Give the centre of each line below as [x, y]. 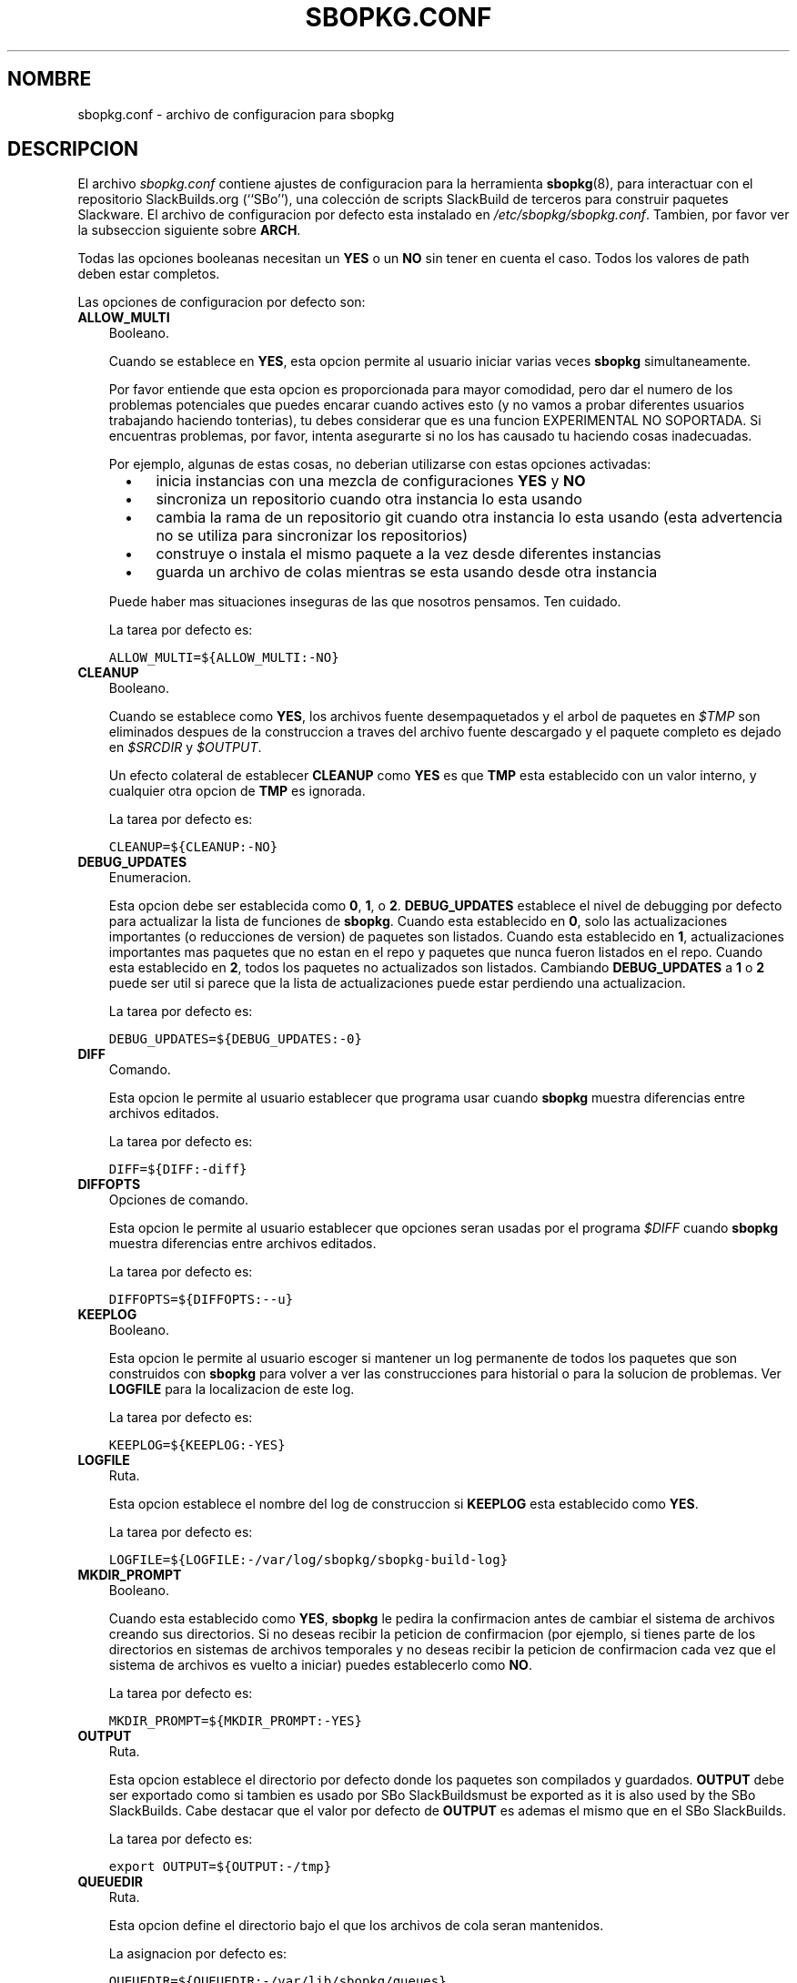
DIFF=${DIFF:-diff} [178, 1169]
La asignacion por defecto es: [198, 1954]
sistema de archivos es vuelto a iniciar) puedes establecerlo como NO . [320, 1665]
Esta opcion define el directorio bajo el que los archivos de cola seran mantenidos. [356, 1926]
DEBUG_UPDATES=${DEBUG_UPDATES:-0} [235, 1039]
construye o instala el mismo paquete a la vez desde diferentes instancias [409, 554]
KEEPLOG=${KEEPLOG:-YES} [197, 1445]
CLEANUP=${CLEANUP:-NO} [193, 847]
